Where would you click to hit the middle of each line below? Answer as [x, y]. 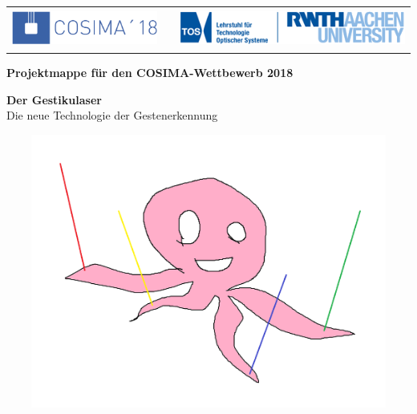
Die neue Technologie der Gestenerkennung [112, 115]
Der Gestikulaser [54, 99]
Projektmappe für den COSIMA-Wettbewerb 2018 [150, 73]
